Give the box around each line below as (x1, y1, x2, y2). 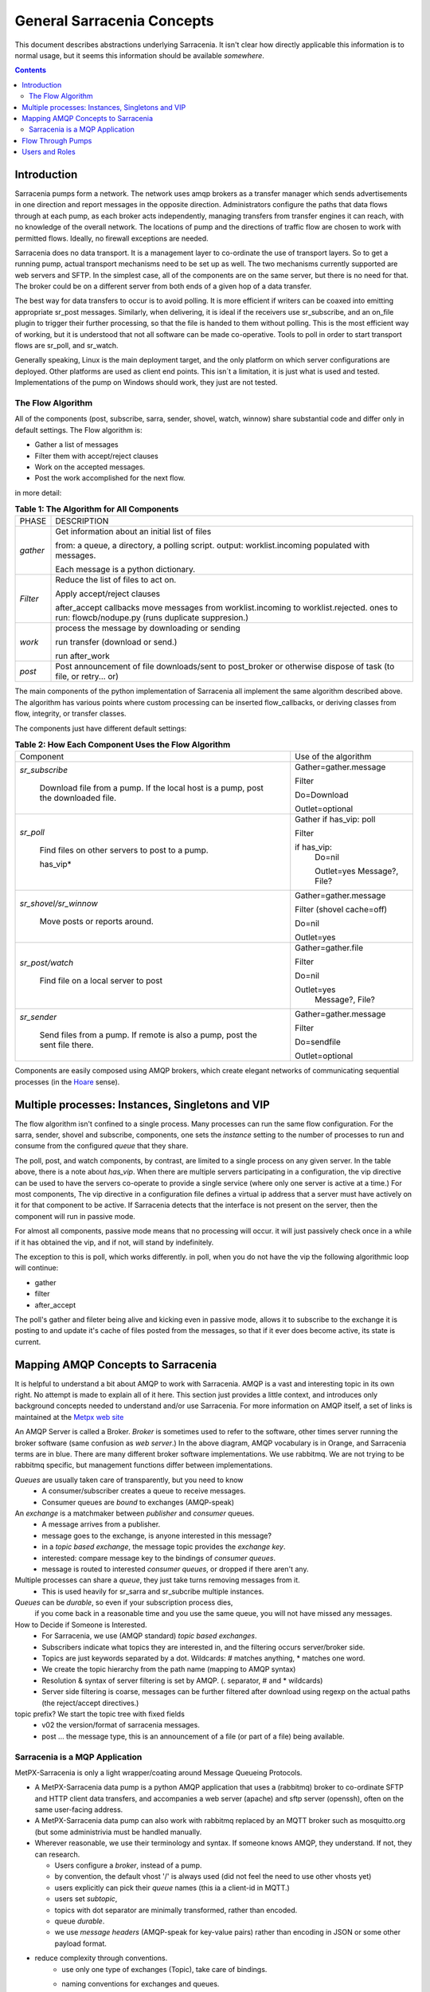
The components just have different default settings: (14, 723, 187, 733)
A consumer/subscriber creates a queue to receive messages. (41, 1486, 246, 1496)
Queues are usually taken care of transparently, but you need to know (14, 1475, 244, 1484)
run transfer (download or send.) (55, 637, 178, 648)
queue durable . (54, 1916, 105, 1926)
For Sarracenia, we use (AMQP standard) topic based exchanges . (41, 1631, 257, 1641)
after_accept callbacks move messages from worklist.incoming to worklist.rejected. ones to (55, 602, 398, 614)
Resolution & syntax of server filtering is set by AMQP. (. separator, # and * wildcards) (41, 1676, 323, 1685)
